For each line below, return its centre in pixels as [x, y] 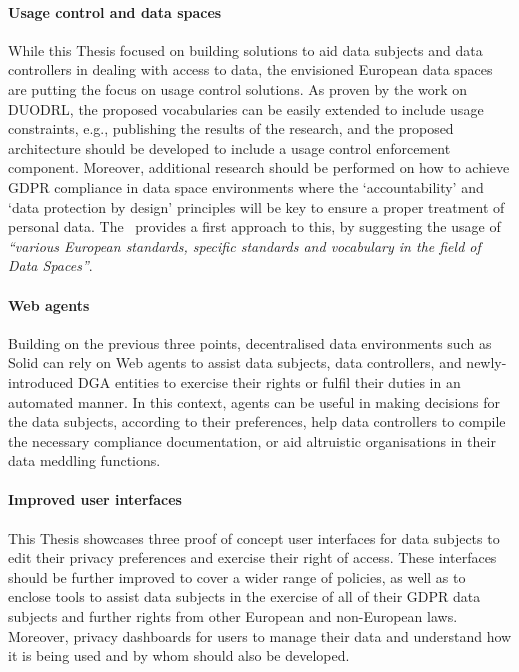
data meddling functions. [84, 460]
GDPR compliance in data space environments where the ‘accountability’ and [246, 186]
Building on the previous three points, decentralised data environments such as [250, 342]
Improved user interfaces [95, 499]
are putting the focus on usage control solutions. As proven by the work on [238, 88]
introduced [41, 381]
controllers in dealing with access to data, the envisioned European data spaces [250, 69]
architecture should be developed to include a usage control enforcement [229, 147]
